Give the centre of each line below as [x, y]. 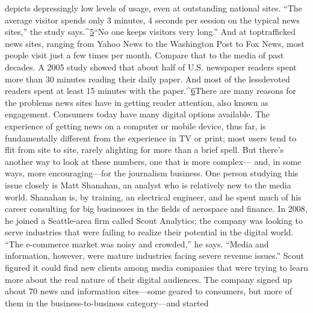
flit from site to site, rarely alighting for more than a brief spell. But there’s [144, 150]
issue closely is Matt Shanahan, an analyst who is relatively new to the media [148, 184]
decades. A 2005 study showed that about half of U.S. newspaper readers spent [151, 67]
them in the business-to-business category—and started [107, 302]
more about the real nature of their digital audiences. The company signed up [149, 279]
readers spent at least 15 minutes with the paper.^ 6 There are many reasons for [151, 91]
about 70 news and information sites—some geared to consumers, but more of [148, 291]
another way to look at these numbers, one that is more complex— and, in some [153, 161]
